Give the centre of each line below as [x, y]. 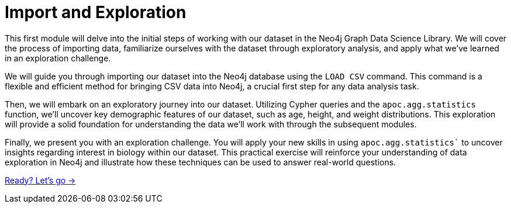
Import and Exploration [96, 12]
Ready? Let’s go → [40, 180]
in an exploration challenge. [58, 58]
